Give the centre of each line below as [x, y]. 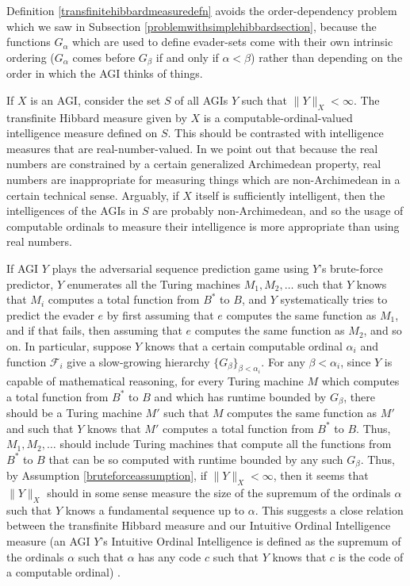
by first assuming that [160, 314]
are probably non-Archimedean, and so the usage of [278, 211]
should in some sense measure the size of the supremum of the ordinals [219, 493]
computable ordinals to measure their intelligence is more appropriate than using [203, 226]
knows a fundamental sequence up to [155, 509]
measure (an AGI [48, 541]
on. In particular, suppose [69, 345]
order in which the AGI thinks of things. [105, 73]
